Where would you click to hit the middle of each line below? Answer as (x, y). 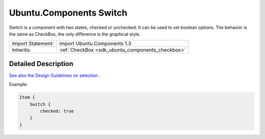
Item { (27, 97)
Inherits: (22, 50)
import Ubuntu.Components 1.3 (95, 44)
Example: (18, 84)
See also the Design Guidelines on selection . (55, 75)
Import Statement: (33, 44)
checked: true (57, 111)
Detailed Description (41, 64)
